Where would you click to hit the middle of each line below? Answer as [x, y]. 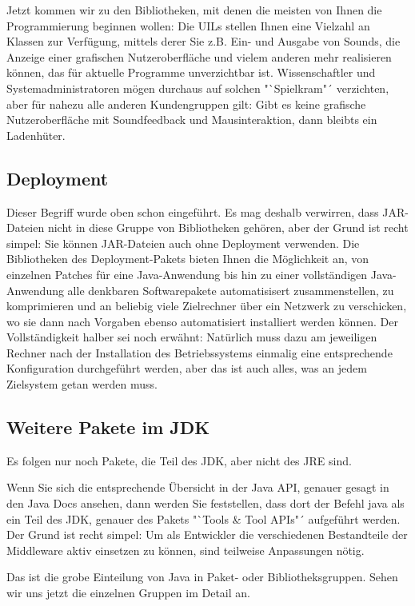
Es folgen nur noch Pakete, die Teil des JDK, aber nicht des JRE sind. [179, 460]
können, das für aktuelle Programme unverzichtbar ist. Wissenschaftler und [191, 72]
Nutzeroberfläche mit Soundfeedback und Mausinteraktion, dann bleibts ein [192, 120]
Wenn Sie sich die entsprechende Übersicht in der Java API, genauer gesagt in [198, 487]
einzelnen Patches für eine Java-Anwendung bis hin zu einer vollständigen [187, 274]
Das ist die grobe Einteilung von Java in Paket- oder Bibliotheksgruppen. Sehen [202, 577]
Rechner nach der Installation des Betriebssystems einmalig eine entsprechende [200, 352]
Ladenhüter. [36, 135]
